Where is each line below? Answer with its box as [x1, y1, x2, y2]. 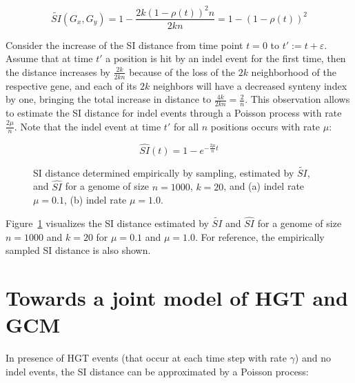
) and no [294, 351, 331, 365]
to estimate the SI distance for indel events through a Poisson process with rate [6, 106, 342, 119]
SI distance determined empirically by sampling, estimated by [33, 165, 294, 179]
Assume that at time [6, 51, 93, 66]
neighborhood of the [251, 64, 336, 79]
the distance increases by [6, 64, 110, 79]
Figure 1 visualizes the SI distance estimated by [6, 216, 209, 230]
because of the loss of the [129, 64, 235, 79]
